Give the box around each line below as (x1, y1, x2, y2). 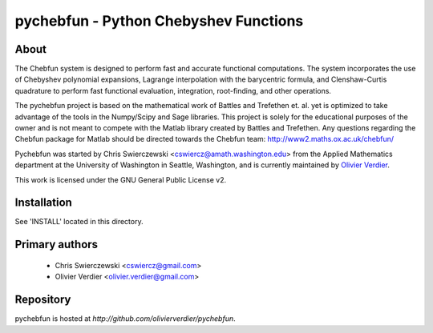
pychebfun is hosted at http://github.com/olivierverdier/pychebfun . (14, 314, 236, 323)
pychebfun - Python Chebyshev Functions (14, 12, 304, 30)
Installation (14, 196, 72, 210)
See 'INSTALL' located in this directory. (14, 217, 144, 227)
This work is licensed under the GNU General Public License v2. (14, 175, 227, 184)
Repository (14, 293, 71, 307)
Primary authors (14, 238, 99, 251)
